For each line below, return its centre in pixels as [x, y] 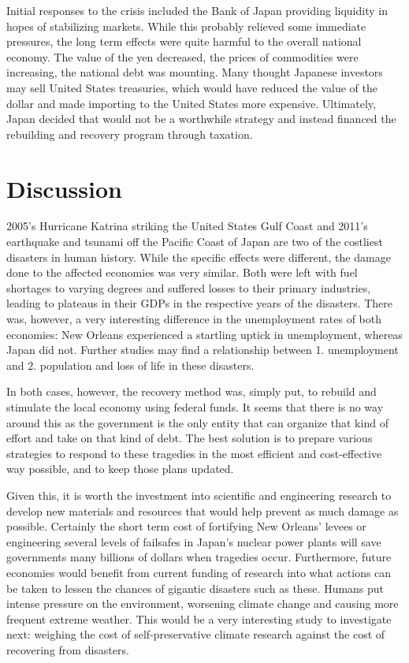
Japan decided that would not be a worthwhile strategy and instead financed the [201, 119]
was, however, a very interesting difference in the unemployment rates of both [194, 319]
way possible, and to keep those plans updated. [120, 469]
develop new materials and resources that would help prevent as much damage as [203, 510]
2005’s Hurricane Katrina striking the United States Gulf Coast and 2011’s [187, 226]
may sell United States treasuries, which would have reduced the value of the [192, 87]
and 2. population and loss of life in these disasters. [130, 365]
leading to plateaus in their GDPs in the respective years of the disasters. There [200, 303]
